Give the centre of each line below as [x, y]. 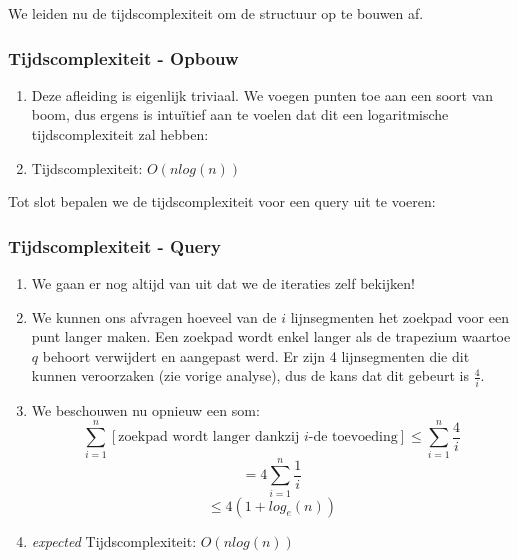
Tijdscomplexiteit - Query [114, 245]
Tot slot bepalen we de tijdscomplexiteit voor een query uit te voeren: [222, 201]
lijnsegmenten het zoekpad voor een [399, 316]
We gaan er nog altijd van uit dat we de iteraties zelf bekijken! [223, 283]
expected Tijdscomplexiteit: [114, 540]
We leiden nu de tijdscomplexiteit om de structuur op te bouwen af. [216, 13]
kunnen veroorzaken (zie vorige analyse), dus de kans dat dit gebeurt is [250, 375]
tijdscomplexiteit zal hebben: [120, 134]
